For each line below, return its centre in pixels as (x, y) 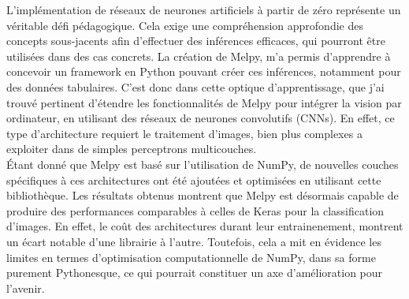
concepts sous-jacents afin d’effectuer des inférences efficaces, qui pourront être (196, 41)
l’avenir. (26, 288)
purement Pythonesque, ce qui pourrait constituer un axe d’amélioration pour (195, 273)
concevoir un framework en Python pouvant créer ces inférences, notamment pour (204, 71)
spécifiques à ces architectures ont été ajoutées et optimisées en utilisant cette (194, 179)
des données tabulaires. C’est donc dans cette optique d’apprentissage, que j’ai (195, 86)
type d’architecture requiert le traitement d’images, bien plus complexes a (184, 133)
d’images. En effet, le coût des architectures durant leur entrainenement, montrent (205, 226)
